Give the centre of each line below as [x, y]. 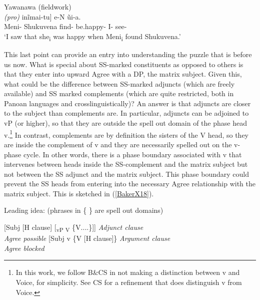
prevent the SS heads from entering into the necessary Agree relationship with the [130, 184]
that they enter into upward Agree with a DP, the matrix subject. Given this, [123, 74]
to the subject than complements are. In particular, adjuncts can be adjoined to [126, 113]
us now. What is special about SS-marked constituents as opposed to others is [124, 64]
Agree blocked [24, 248]
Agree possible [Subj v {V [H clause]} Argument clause [87, 238]
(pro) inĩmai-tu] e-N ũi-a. [42, 16]
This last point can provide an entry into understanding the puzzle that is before [128, 54]
